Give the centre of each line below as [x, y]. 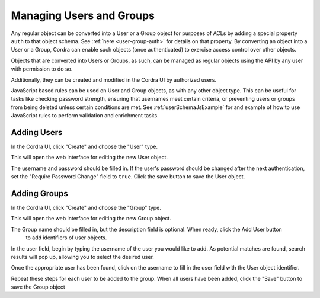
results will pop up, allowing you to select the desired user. [82, 257]
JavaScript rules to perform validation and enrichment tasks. [85, 116]
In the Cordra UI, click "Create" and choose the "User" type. [84, 146]
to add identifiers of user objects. [66, 238]
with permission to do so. [42, 69]
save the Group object [38, 287]
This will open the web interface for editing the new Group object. [91, 219]
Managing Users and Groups [83, 15]
